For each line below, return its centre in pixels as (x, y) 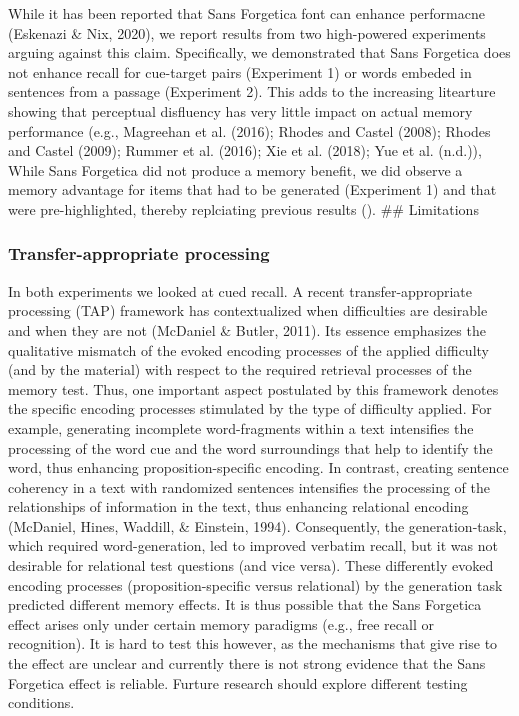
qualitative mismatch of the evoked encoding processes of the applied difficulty (248, 349)
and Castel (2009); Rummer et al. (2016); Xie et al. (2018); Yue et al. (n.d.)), (245, 150)
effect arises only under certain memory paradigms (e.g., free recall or (221, 623)
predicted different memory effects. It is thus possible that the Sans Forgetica (245, 604)
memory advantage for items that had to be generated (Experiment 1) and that (252, 189)
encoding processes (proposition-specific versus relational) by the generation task (255, 584)
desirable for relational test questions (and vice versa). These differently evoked (251, 565)
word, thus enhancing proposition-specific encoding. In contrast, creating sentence (258, 467)
